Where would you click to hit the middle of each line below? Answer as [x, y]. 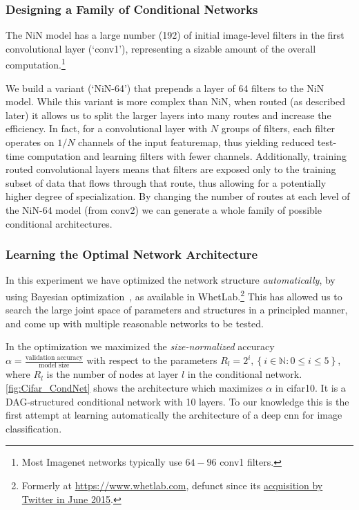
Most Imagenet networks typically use [102, 462]
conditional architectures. [59, 223]
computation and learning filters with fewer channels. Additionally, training [187, 155]
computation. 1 [36, 64]
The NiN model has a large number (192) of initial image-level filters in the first [175, 35]
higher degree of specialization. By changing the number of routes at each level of [178, 196]
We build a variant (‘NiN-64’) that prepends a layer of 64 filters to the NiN [165, 88]
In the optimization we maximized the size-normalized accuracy [140, 346]
